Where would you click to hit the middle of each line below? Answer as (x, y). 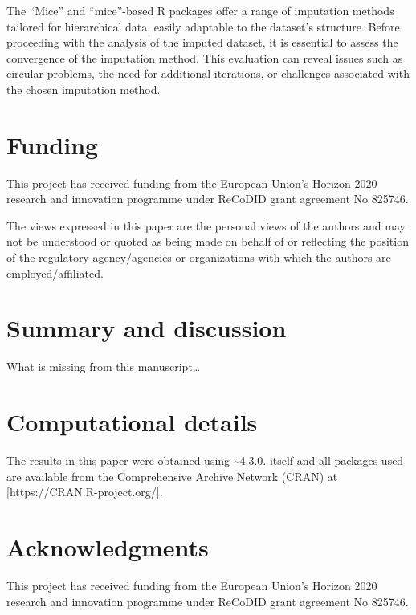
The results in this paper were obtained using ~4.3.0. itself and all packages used (205, 460)
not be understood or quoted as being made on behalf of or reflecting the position (208, 241)
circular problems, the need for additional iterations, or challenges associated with (208, 73)
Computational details (132, 422)
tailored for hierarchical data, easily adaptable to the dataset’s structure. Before (203, 26)
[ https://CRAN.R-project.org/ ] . (85, 492)
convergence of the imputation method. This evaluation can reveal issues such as (205, 57)
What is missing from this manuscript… (104, 367)
